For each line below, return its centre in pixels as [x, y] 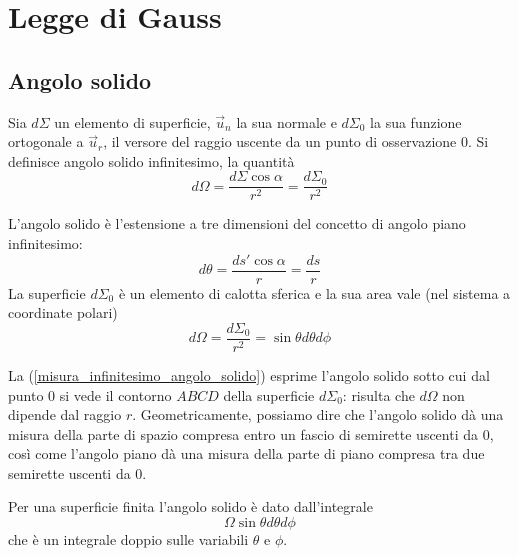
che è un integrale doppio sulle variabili [128, 539]
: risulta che [378, 394]
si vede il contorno [115, 394]
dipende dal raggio [65, 414]
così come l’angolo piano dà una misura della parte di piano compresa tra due [246, 453]
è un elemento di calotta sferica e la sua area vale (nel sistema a [314, 292]
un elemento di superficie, [132, 121]
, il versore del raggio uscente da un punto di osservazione [280, 141]
